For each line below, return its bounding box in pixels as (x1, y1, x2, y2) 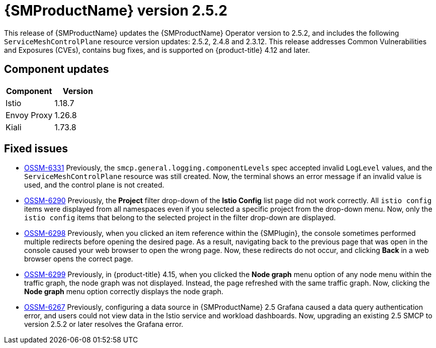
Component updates (4, 63, 109, 76)
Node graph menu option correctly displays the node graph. (24, 287, 224, 296)
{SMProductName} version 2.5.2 (4, 2, 228, 19)
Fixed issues (4, 142, 68, 155)
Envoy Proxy (6, 110, 53, 120)
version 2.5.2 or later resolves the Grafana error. (24, 320, 184, 329)
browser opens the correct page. (24, 254, 133, 264)
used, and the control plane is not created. (24, 181, 164, 190)
